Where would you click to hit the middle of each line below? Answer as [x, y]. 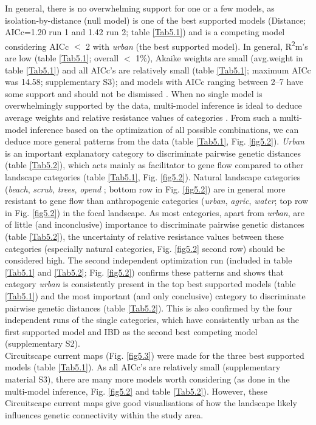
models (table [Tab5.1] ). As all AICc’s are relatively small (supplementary [143, 367]
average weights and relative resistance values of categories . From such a [141, 117]
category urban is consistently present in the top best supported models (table [150, 284]
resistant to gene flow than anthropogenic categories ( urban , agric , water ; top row [157, 201]
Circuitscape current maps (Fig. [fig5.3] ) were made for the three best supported [155, 355]
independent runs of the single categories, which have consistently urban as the [152, 320]
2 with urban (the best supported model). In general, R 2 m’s [197, 45]
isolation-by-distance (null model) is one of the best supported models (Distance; [156, 20]
